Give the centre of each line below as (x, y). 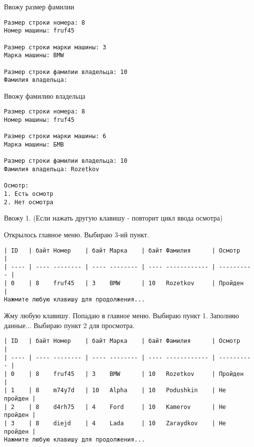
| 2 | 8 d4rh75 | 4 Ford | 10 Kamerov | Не (115, 407)
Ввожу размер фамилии (39, 6)
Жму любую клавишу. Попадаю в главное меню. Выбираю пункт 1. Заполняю (122, 316)
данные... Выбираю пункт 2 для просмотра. (69, 325)
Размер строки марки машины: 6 (55, 136)
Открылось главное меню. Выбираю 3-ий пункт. (77, 234)
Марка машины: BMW (34, 56)
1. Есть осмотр (29, 194)
